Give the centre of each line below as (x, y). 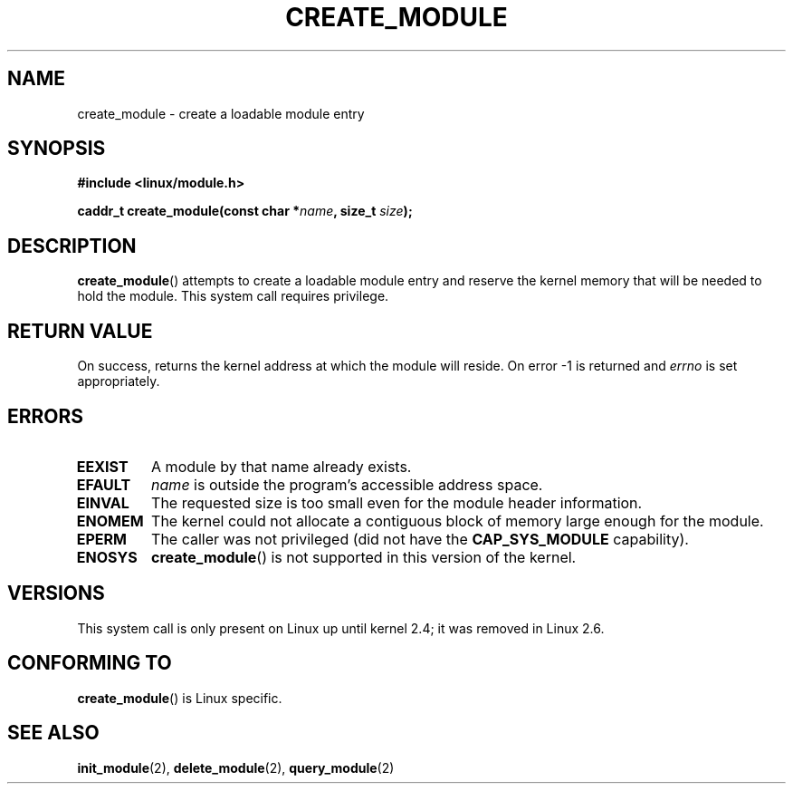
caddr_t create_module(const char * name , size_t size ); (245, 211)
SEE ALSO (53, 733)
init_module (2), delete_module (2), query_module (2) (236, 767)
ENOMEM (110, 521)
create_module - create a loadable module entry (221, 113)
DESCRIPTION (72, 246)
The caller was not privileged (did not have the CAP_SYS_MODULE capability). (420, 539)
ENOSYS (107, 557)
